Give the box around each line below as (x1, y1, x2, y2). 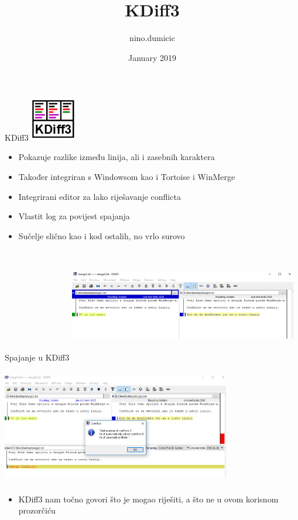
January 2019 (128, 51, 176, 63)
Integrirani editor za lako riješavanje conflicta (18, 190, 181, 202)
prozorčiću (18, 504, 56, 516)
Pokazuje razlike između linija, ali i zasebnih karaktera (18, 151, 215, 163)
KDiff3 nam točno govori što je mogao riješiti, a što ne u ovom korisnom (18, 492, 279, 505)
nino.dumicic (129, 32, 175, 44)
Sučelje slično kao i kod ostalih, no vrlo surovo (18, 229, 185, 242)
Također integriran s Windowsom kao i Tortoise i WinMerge (18, 171, 235, 183)
